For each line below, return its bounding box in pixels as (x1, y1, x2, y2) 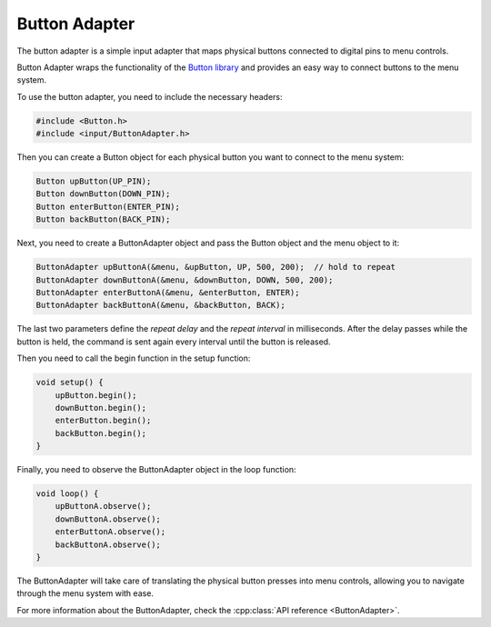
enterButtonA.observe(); (55, 527, 166, 537)
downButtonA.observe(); (55, 513, 161, 524)
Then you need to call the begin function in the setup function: (16, 353, 251, 363)
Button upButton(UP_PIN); (35, 176, 152, 186)
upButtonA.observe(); (55, 501, 152, 512)
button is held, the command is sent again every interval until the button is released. (16, 336, 331, 347)
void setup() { (35, 377, 104, 388)
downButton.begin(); (55, 403, 147, 413)
